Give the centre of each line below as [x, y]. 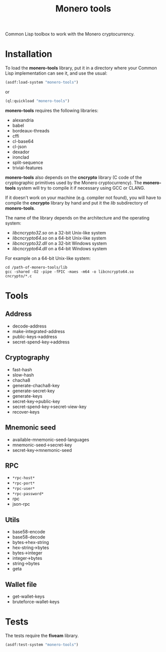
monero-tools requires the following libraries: [52, 110]
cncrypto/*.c [19, 276]
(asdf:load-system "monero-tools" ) [42, 83]
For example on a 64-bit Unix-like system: [48, 258]
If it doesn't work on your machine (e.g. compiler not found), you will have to [83, 198]
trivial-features [28, 168]
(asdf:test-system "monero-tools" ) [42, 645]
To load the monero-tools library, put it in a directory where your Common [81, 68]
